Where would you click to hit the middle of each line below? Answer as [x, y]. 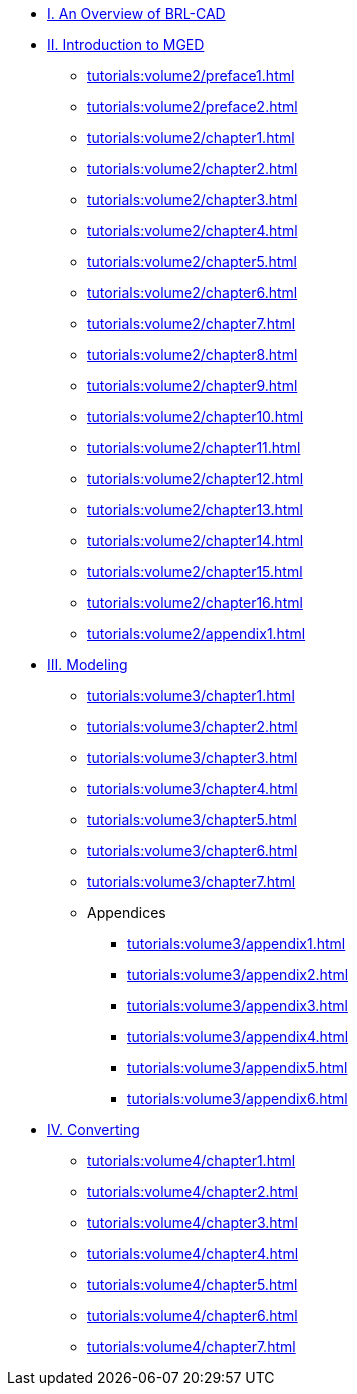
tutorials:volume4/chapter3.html [192, 1222]
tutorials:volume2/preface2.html [192, 106]
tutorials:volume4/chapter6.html [192, 1315]
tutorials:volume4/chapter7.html [191, 1346]
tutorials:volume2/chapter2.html [192, 168]
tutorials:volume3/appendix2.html [238, 974]
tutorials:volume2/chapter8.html [192, 354]
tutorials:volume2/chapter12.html [195, 478]
